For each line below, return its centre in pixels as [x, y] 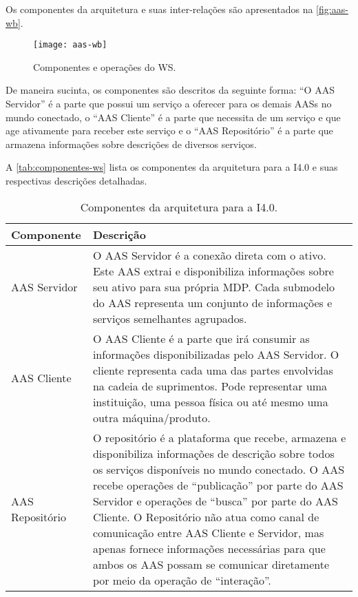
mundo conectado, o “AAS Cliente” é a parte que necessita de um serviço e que [173, 117]
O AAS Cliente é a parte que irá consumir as [201, 338]
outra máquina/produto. [151, 417]
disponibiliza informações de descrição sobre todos [213, 453]
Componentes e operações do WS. [105, 66]
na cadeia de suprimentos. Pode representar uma [210, 386]
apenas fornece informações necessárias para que [209, 548]
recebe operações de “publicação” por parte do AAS [218, 485]
